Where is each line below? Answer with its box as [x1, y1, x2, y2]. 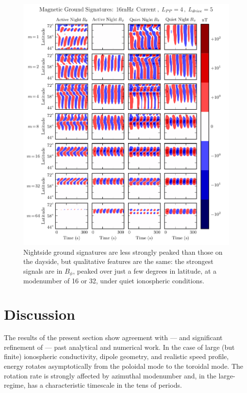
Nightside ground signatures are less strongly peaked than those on [23, 246, 223, 257]
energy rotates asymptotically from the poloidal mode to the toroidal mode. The [4, 360, 244, 371]
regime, [4, 380, 26, 390]
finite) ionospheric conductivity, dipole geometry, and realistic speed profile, [4, 351, 229, 361]
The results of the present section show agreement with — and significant [4, 332, 223, 343]
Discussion [4, 304, 75, 324]
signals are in [23, 265, 63, 276]
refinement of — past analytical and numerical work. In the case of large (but [4, 342, 235, 352]
